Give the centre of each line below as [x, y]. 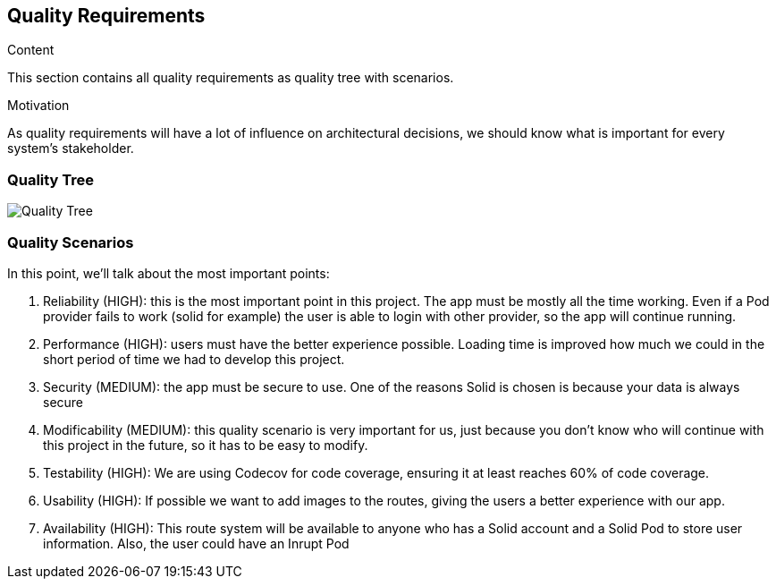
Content [31, 50]
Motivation [38, 106]
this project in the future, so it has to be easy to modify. [206, 445]
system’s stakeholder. [71, 149]
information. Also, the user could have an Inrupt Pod [196, 543]
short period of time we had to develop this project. [194, 359]
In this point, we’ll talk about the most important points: [169, 273]
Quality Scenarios [71, 242]
